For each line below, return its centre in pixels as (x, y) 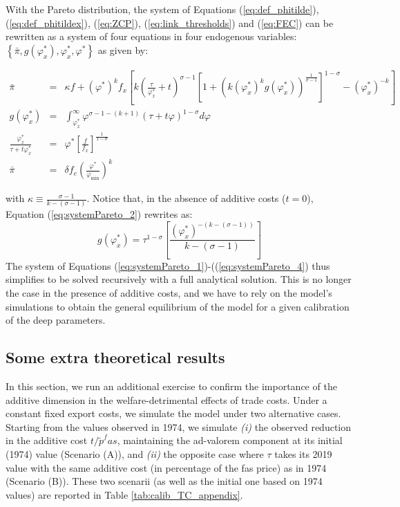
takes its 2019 (303, 453)
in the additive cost (47, 440)
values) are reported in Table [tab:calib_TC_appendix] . (124, 494)
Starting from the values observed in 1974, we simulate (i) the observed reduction (179, 426)
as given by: (123, 49)
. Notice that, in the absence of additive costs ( (186, 198)
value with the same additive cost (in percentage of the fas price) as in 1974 (166, 467)
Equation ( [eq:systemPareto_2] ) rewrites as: (99, 214)
